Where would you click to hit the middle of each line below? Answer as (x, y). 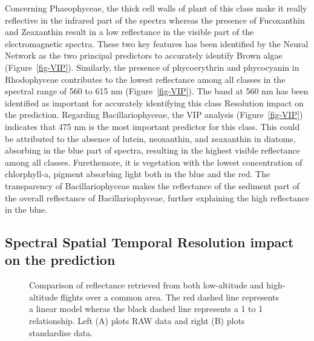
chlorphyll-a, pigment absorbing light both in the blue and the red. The (138, 174)
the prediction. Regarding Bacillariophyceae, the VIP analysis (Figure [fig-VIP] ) (154, 115)
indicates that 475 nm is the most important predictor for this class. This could (152, 126)
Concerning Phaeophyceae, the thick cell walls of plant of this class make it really (156, 8)
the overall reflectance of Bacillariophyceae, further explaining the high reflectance (157, 197)
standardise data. (61, 332)
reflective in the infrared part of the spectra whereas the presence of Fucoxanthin (155, 20)
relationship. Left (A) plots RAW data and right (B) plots (137, 321)
